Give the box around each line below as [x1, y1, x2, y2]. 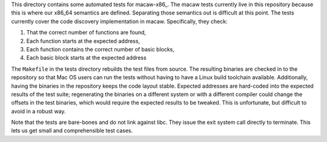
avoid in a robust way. [11, 108, 66, 115]
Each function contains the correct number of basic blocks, [26, 45, 175, 53]
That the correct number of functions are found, [26, 29, 147, 36]
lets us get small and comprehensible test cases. [11, 127, 133, 134]
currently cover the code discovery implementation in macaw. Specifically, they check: [11, 18, 228, 25]
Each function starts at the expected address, [26, 37, 140, 45]
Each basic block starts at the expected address [26, 54, 147, 62]
